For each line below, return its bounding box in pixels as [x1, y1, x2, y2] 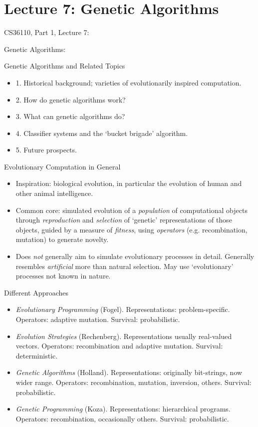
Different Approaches [4, 287, 69, 297]
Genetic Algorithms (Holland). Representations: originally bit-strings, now [15, 367, 243, 377]
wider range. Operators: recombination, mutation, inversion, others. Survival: [15, 376, 252, 387]
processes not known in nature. [15, 270, 111, 281]
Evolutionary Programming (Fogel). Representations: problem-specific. [15, 304, 230, 314]
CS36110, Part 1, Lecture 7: [4, 27, 89, 37]
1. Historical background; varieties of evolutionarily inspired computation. [15, 77, 242, 87]
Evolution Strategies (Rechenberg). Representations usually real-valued [15, 330, 232, 341]
